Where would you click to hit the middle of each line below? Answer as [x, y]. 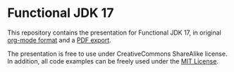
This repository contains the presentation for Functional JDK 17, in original [115, 32]
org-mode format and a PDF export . [59, 40]
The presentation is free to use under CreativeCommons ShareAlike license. [117, 54]
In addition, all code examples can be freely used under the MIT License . [113, 61]
